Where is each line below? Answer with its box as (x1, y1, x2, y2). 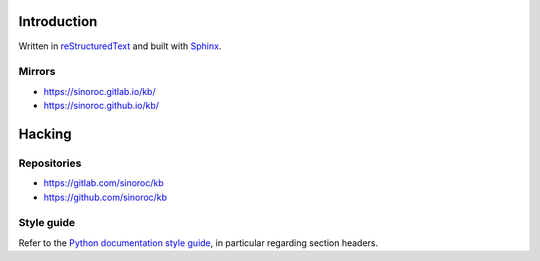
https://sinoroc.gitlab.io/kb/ (43, 85, 156, 97)
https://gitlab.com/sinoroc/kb (43, 177, 164, 189)
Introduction (18, 13, 98, 30)
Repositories (18, 156, 82, 170)
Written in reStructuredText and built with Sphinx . (18, 40, 222, 52)
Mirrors (18, 65, 56, 79)
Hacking (18, 125, 72, 142)
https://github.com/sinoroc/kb (43, 191, 168, 203)
